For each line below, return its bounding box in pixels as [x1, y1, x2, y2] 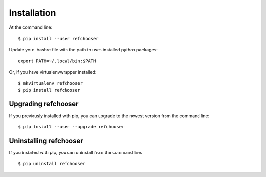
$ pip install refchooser [18, 87, 81, 93]
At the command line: [9, 25, 53, 30]
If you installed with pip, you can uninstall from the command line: [9, 150, 143, 155]
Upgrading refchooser [9, 100, 79, 108]
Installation [9, 7, 56, 18]
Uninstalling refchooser [9, 137, 83, 145]
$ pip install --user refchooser [18, 36, 99, 41]
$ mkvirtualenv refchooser [18, 80, 83, 86]
